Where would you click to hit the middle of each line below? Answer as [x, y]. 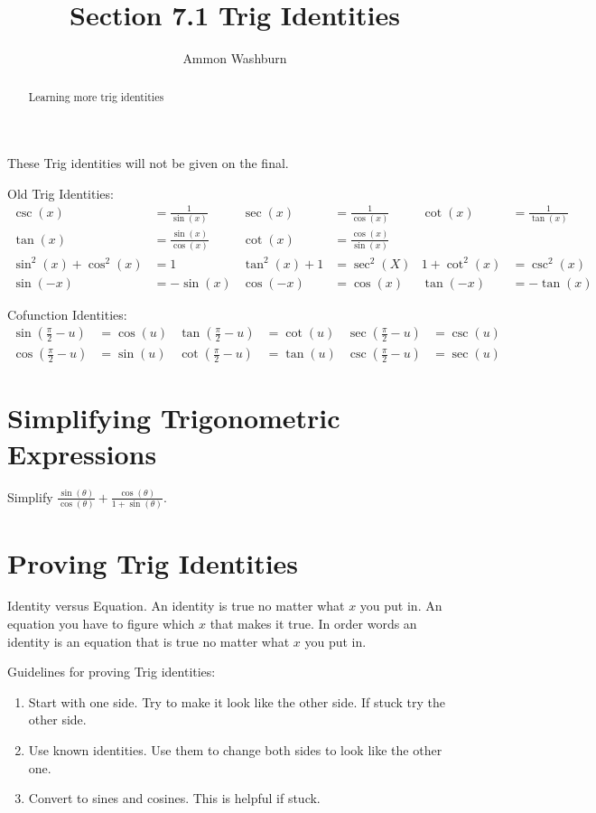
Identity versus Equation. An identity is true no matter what [176, 606]
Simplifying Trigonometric [174, 418]
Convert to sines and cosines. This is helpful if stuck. [174, 798]
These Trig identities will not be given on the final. [148, 163]
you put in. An [401, 606]
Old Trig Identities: [61, 193]
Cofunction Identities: [67, 314]
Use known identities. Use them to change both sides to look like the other [235, 750]
